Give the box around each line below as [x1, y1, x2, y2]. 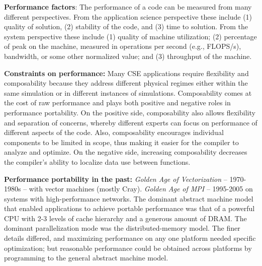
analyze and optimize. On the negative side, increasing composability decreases [4, 147, 247, 157]
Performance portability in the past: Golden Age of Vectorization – [4, 173, 227, 184]
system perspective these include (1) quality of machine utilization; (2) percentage [4, 31, 257, 41]
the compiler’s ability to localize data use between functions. [4, 156, 191, 167]
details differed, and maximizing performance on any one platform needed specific [4, 233, 256, 243]
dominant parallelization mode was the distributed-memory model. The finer [4, 223, 240, 233]
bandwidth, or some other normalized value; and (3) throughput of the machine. [4, 50, 252, 61]
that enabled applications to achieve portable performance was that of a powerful [4, 203, 255, 214]
